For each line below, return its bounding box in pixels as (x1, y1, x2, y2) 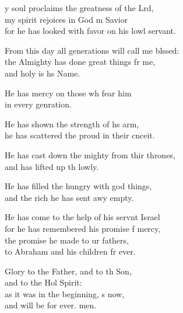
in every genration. (5, 98, 72, 110)
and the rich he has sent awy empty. (5, 191, 134, 203)
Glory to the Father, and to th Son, (5, 265, 132, 277)
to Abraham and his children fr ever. (5, 245, 136, 258)
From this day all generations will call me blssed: (5, 44, 180, 56)
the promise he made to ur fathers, (5, 234, 129, 246)
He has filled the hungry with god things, (5, 180, 152, 192)
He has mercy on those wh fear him (5, 86, 132, 99)
